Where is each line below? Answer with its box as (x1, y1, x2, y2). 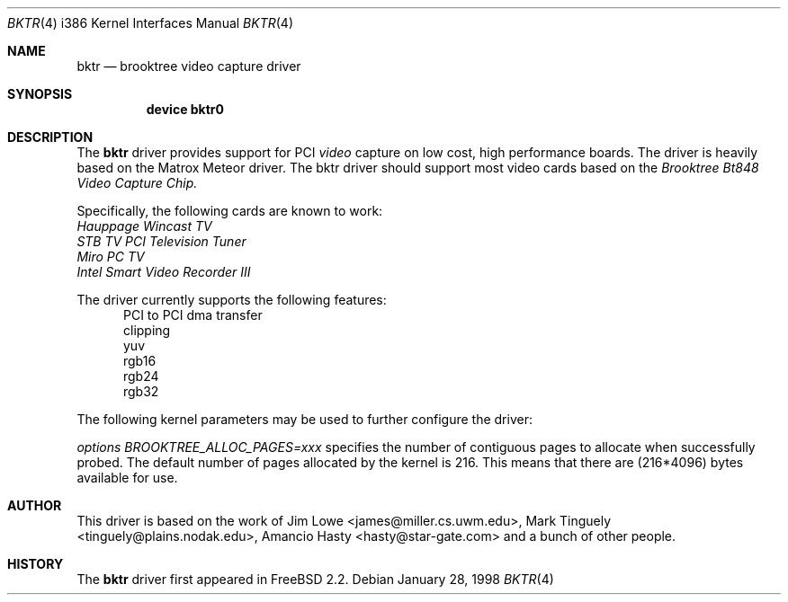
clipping (123, 323, 171, 338)
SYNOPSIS (7, 86, 73, 102)
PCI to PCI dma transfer (123, 307, 263, 323)
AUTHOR (7, 498, 62, 513)
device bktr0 (146, 102, 225, 117)
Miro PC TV (76, 249, 145, 264)
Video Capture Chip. (76, 175, 198, 190)
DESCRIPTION (7, 129, 94, 145)
